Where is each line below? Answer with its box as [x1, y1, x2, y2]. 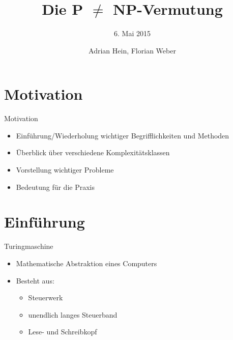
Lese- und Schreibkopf [28, 326, 97, 337]
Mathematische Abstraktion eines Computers [16, 258, 157, 268]
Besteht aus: [16, 275, 54, 286]
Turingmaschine [4, 241, 53, 251]
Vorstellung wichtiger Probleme [16, 164, 114, 175]
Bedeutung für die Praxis [16, 181, 95, 192]
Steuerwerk [28, 292, 63, 303]
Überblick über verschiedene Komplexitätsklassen [16, 147, 170, 158]
